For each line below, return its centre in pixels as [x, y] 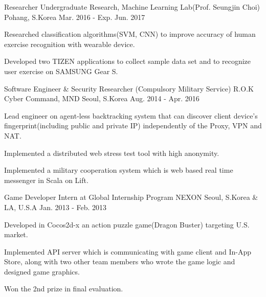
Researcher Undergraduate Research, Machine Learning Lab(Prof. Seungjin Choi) [132, 7]
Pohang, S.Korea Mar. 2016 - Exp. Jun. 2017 [75, 17]
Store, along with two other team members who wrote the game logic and [120, 261]
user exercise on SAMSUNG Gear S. [61, 71]
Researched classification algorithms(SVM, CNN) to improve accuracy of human [130, 34]
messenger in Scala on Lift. [46, 180]
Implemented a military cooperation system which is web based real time [119, 170]
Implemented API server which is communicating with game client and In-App [128, 251]
